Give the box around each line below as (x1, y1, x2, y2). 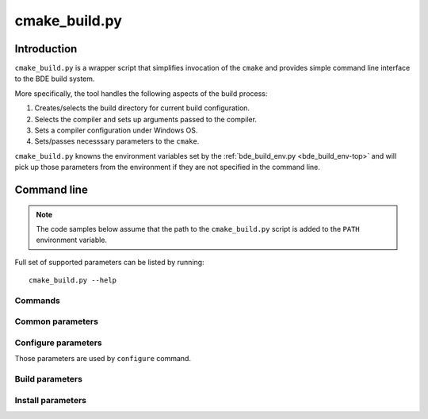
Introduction (14, 42, 78, 56)
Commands (14, 294, 61, 306)
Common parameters (14, 316, 99, 327)
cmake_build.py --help (29, 276, 117, 285)
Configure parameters (14, 337, 102, 348)
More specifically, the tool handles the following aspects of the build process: (14, 88, 268, 98)
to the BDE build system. (14, 74, 95, 83)
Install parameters (14, 394, 87, 406)
